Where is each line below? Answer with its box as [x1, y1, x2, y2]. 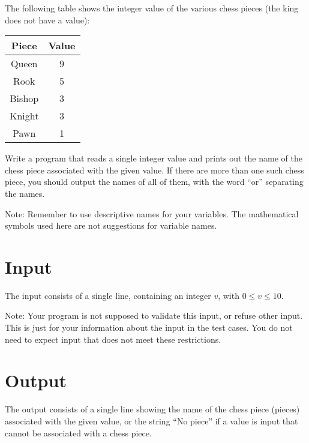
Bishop [10, 91, 39, 106]
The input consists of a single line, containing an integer [5, 289, 211, 301]
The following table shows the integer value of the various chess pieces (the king [5, 2, 299, 14]
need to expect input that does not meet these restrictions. [5, 333, 221, 345]
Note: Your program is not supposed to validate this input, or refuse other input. [5, 309, 303, 322]
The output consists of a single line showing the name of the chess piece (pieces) [5, 403, 300, 415]
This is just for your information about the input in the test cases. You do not [5, 321, 293, 334]
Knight [10, 109, 39, 123]
